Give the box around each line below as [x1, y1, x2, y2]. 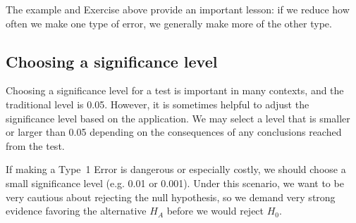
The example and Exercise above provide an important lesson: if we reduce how [6, 2, 350, 16]
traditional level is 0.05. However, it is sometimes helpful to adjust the [6, 96, 309, 111]
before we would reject [166, 203, 264, 218]
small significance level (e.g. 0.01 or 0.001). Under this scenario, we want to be [6, 175, 344, 190]
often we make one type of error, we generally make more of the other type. [6, 15, 332, 30]
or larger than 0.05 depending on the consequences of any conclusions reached [6, 125, 342, 139]
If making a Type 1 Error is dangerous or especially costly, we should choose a [6, 162, 346, 177]
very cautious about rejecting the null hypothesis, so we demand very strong [6, 189, 336, 204]
